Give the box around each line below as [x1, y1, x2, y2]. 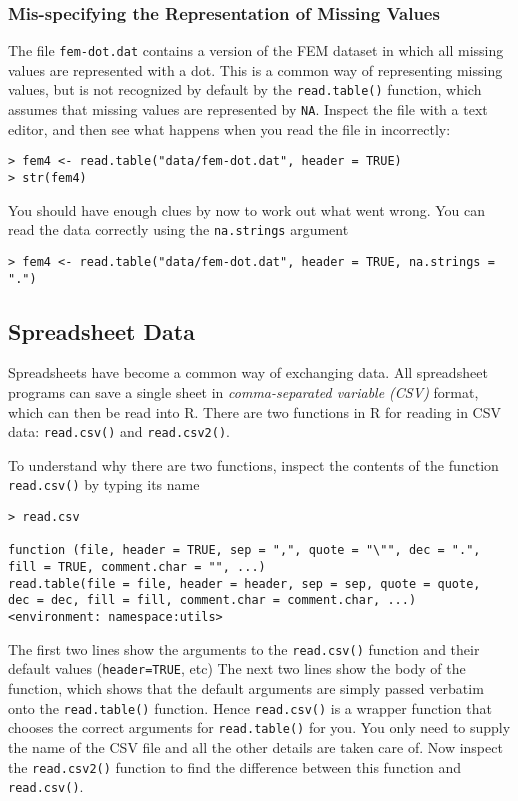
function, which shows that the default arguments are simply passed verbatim [8, 678, 484, 699]
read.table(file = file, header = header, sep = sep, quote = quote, [8, 576, 481, 591]
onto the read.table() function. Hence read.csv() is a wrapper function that [8, 697, 492, 718]
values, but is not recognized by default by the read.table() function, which [8, 79, 482, 100]
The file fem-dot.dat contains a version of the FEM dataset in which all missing [8, 40, 504, 61]
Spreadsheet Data [8, 315, 195, 346]
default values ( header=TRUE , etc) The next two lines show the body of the [8, 658, 466, 679]
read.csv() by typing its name [8, 474, 200, 495]
